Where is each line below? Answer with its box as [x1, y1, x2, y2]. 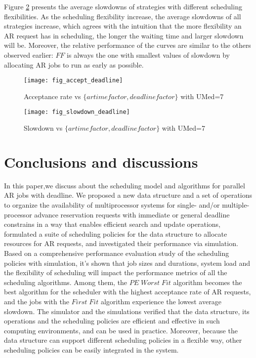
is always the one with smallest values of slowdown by [67, 49, 230, 60]
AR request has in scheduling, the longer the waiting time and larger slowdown [4, 30, 244, 40]
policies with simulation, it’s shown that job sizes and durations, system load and [4, 257, 251, 268]
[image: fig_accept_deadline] [24, 77, 123, 84]
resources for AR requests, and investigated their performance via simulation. [4, 238, 238, 249]
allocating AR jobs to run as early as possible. [4, 59, 144, 70]
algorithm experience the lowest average [100, 296, 221, 306]
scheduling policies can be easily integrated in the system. [4, 344, 179, 355]
